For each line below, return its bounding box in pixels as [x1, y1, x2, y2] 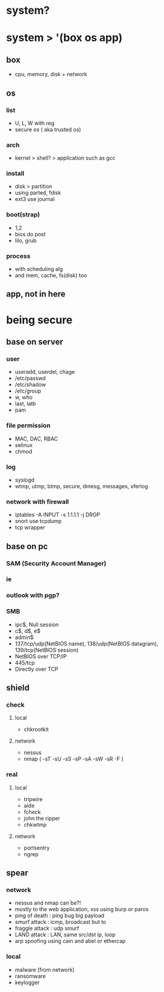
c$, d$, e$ [14, 627, 41, 634]
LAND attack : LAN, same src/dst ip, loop [14, 931, 116, 938]
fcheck [23, 808, 41, 815]
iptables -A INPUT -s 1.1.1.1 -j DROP [14, 511, 100, 518]
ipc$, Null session [14, 620, 59, 628]
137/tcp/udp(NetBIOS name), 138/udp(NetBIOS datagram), [14, 640, 159, 647]
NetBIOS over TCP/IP [14, 653, 67, 660]
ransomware [14, 972, 46, 979]
